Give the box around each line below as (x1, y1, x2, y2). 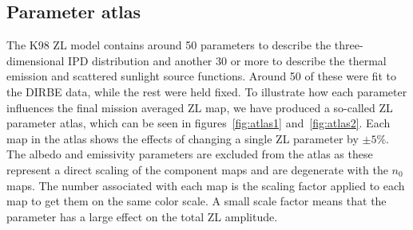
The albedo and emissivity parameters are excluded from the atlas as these (6, 146, 373, 162)
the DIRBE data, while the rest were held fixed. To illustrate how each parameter (6, 83, 407, 99)
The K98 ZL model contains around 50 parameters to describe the (6, 37, 332, 53)
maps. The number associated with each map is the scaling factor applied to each (6, 177, 405, 193)
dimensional (6, 52, 65, 68)
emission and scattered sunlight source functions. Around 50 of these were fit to (6, 68, 396, 84)
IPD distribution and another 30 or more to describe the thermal (68, 52, 387, 68)
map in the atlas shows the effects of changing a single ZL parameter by (6, 130, 359, 146)
